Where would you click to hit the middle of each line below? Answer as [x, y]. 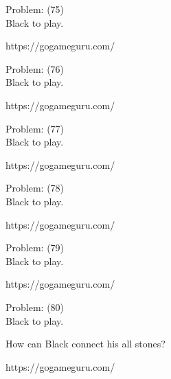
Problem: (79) [35, 248]
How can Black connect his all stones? [85, 344]
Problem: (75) [35, 9]
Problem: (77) [35, 128]
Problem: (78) [35, 188]
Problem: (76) [35, 68]
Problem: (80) [35, 307]
